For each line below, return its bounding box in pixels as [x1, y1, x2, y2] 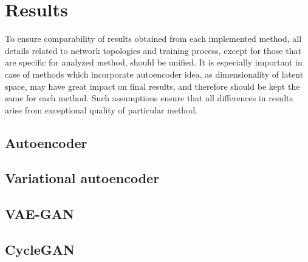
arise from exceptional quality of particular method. [5, 103, 198, 116]
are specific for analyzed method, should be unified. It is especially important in [5, 56, 303, 69]
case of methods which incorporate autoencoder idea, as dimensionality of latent [5, 67, 304, 80]
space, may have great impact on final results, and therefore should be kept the [5, 79, 300, 92]
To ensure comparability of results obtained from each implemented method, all [5, 32, 302, 45]
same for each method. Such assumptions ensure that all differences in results [5, 92, 293, 104]
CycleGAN [5, 240, 75, 259]
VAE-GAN [5, 204, 74, 223]
